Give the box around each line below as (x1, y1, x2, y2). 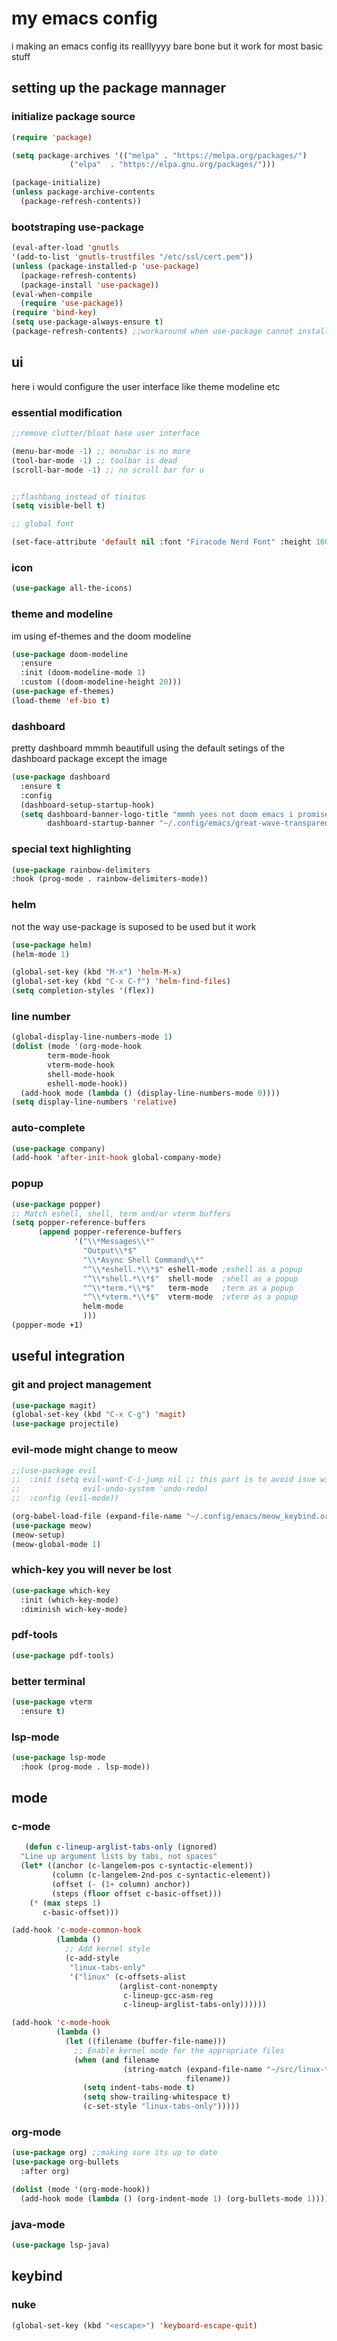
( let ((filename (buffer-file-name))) (64, 2037, 227, 2047)
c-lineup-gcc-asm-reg (122, 1990, 214, 2001)
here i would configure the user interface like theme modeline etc (11, 380, 281, 392)
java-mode (11, 2217, 66, 2231)
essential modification (11, 405, 123, 419)
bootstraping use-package (11, 220, 144, 234)
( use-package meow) (11, 1520, 93, 1531)
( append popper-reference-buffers (37, 1227, 183, 1237)
